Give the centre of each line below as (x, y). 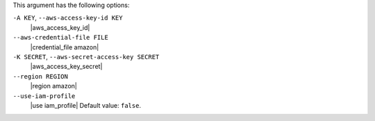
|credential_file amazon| (65, 47)
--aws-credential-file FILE (61, 38)
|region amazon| (54, 86)
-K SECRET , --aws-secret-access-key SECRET (86, 56)
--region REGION (41, 76)
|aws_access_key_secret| (66, 67)
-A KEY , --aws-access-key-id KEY (68, 18)
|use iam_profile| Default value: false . (86, 105)
